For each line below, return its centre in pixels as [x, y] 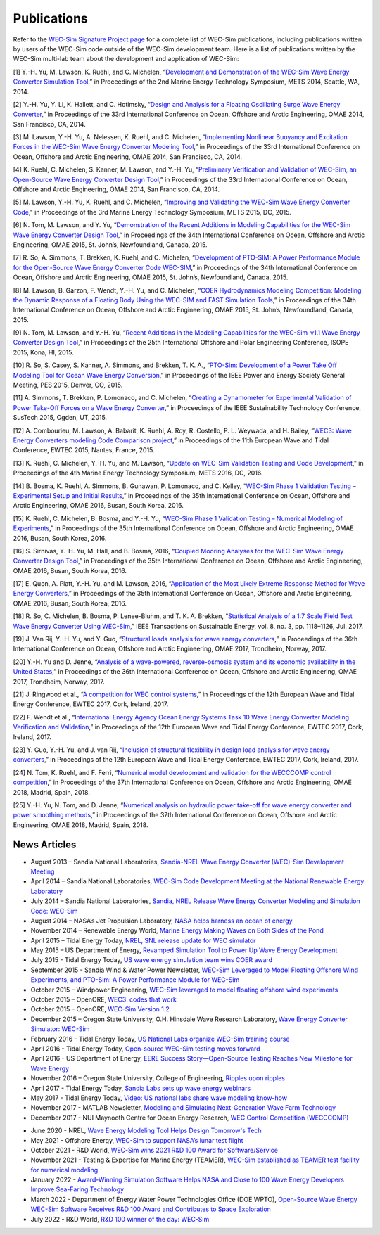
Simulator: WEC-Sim [60, 1029]
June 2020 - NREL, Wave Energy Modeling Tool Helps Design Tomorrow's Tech [146, 1131]
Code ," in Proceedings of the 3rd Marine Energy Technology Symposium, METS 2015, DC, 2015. [152, 212]
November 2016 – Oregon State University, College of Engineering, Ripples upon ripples [158, 1078]
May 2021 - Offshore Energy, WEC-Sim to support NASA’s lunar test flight [137, 1140]
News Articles [45, 845]
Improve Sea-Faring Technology [77, 1189]
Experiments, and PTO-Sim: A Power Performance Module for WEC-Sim [135, 980]
